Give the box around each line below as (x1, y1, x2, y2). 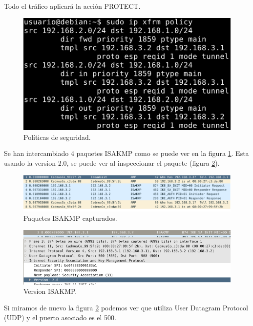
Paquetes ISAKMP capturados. (23, 213, 117, 223)
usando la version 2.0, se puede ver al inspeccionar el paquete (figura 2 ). (4, 158, 220, 168)
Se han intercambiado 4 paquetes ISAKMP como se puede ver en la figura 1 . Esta (4, 148, 249, 158)
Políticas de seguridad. (23, 132, 91, 142)
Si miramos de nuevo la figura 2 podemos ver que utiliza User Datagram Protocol (4, 303, 248, 313)
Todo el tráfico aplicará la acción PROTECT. (4, 1, 141, 11)
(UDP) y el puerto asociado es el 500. (4, 312, 117, 322)
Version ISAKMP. (23, 286, 77, 296)
